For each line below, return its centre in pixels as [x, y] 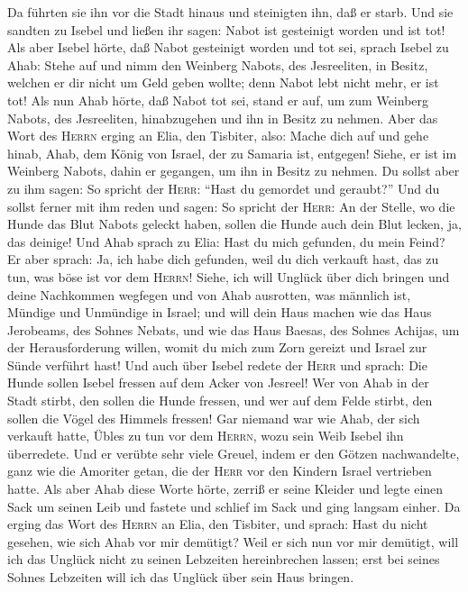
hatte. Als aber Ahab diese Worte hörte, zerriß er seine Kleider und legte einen [225, 489]
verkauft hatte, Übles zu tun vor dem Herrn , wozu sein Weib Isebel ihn [206, 436]
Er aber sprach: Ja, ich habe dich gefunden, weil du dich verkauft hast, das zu [223, 259]
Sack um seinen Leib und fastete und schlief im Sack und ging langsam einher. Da [234, 506]
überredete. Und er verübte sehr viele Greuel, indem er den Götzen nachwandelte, [234, 453]
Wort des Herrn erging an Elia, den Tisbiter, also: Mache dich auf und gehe [218, 136]
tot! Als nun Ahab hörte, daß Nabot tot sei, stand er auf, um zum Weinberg [218, 100]
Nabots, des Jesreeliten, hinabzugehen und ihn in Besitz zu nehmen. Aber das [223, 118]
